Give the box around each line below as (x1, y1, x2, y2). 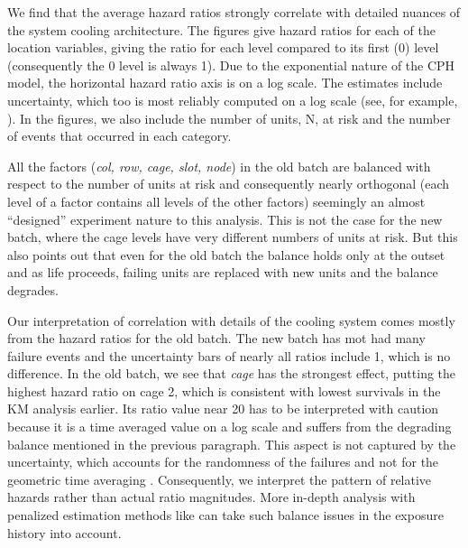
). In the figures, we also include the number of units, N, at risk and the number (7, 108, 451, 127)
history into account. (7, 523, 122, 542)
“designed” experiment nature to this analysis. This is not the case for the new (7, 209, 443, 228)
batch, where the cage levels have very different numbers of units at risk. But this (7, 228, 458, 246)
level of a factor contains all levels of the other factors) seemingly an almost (7, 191, 426, 210)
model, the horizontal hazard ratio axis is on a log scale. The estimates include (7, 73, 443, 92)
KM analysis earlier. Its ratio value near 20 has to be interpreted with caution (7, 399, 439, 418)
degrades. (7, 280, 59, 299)
